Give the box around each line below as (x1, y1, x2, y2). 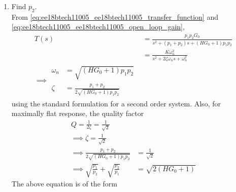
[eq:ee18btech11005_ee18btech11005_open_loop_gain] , (11, 21, 185, 32)
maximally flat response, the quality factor (11, 108, 144, 119)
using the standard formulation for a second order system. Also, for (11, 98, 221, 108)
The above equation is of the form (11, 178, 117, 189)
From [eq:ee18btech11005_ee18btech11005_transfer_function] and (11, 11, 218, 22)
